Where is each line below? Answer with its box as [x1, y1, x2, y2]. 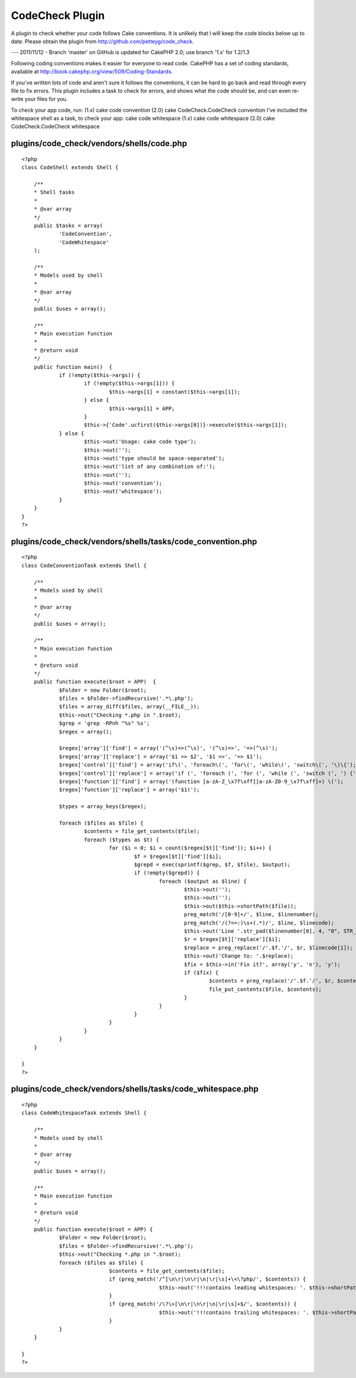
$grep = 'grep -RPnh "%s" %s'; [59, 720, 150, 727]
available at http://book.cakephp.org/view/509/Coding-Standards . [11, 68, 173, 75]
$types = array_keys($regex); [59, 803, 147, 810]
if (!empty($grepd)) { [133, 870, 200, 876]
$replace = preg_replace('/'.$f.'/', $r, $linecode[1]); [184, 944, 353, 951]
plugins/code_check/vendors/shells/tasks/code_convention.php [11, 536, 258, 546]
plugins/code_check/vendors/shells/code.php [11, 138, 187, 148]
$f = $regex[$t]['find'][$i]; [133, 853, 222, 860]
